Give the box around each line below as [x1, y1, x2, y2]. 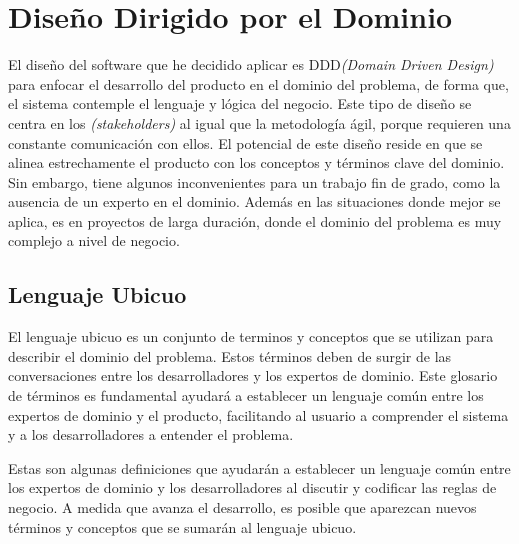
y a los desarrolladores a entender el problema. [8, 424, 294, 445]
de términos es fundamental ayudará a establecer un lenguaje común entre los [8, 385, 484, 406]
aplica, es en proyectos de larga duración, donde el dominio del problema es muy [8, 210, 502, 231]
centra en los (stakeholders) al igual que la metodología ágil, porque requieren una [8, 112, 511, 133]
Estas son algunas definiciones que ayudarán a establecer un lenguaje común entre [8, 457, 511, 478]
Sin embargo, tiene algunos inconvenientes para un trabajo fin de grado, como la [8, 171, 501, 192]
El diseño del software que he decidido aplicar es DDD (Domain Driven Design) [8, 54, 494, 75]
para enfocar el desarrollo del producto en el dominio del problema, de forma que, [8, 73, 509, 94]
